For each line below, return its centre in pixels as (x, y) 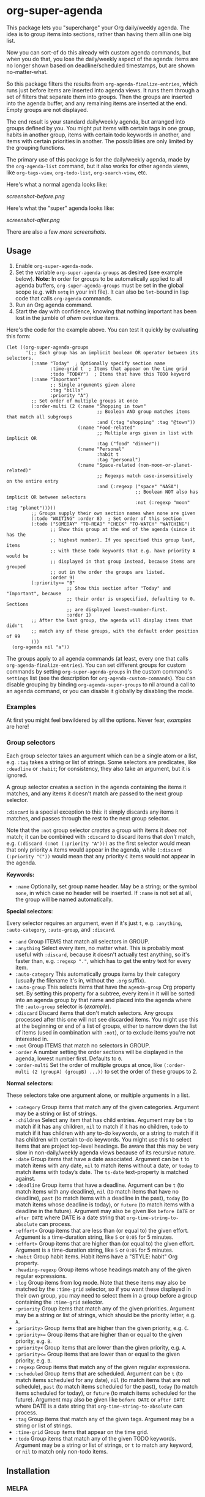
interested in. (32, 1039)
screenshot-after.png (33, 220)
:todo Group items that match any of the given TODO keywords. (95, 1439)
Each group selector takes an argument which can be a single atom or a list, (102, 756)
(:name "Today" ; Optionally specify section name (98, 363)
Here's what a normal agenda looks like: (57, 184)
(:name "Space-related (106, 465)
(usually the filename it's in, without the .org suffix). (80, 981)
